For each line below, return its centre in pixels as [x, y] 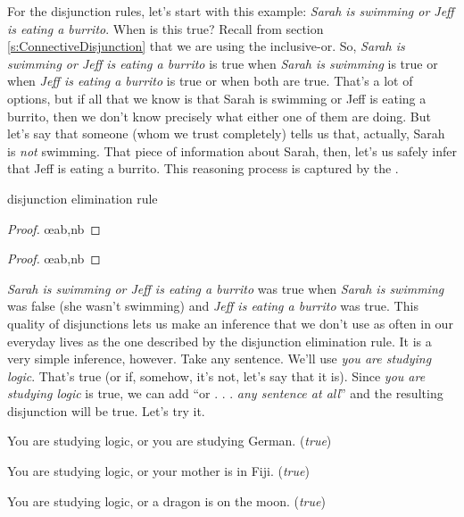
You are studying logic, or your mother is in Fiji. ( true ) [158, 471]
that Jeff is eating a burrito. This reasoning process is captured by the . [203, 168]
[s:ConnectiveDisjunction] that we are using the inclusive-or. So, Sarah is [206, 46]
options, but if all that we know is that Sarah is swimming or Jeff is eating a [217, 98]
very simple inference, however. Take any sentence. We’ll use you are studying [220, 359]
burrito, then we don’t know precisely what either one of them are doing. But [219, 116]
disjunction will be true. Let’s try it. [106, 410]
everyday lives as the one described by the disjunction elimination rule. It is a [220, 341]
